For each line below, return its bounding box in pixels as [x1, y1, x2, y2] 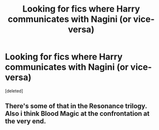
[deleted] [5, 88, 23, 94]
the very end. [5, 117, 46, 126]
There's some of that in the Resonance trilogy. [5, 102, 147, 110]
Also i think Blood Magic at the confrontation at [5, 110, 150, 118]
